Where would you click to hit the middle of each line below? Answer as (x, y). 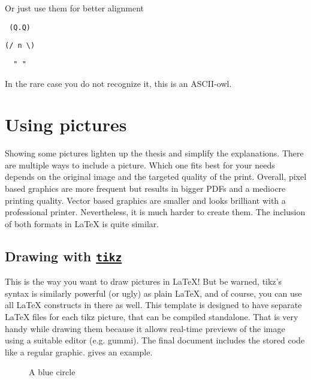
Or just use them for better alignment (75, 8)
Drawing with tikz (64, 256)
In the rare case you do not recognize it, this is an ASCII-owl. (118, 83)
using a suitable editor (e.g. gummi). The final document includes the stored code (155, 340)
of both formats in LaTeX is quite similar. (82, 223)
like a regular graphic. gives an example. (79, 352)
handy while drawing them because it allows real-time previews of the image (145, 328)
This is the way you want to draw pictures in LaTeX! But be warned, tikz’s (143, 281)
